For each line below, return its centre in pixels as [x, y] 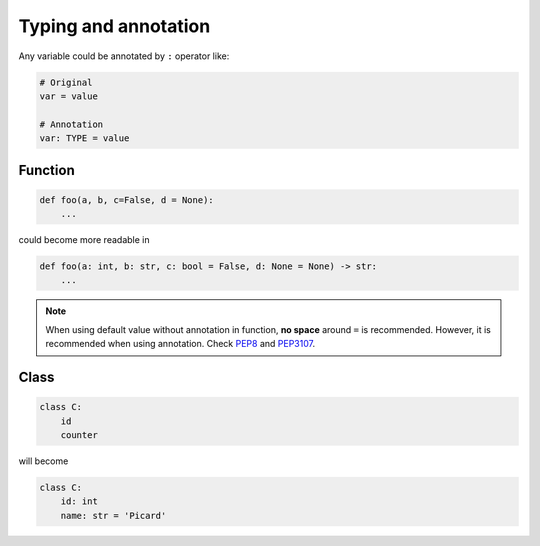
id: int [79, 501]
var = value [69, 96]
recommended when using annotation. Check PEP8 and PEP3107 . [180, 344]
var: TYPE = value [84, 138]
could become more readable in [84, 240]
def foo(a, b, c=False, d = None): [126, 199]
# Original [66, 82]
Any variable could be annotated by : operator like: [124, 56]
